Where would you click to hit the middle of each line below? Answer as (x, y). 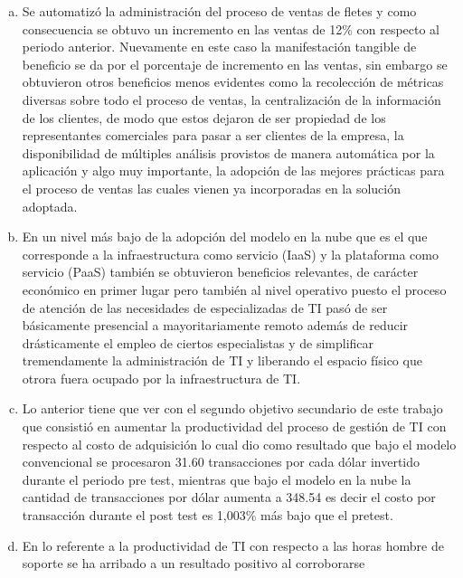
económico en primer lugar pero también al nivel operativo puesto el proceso (234, 289)
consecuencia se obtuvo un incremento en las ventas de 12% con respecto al (231, 28)
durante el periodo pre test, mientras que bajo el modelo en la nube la (217, 479)
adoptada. (50, 206)
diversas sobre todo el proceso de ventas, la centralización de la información (231, 99)
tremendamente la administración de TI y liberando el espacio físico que (222, 360)
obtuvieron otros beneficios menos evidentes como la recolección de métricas (233, 82)
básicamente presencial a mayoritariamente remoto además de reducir (215, 325)
